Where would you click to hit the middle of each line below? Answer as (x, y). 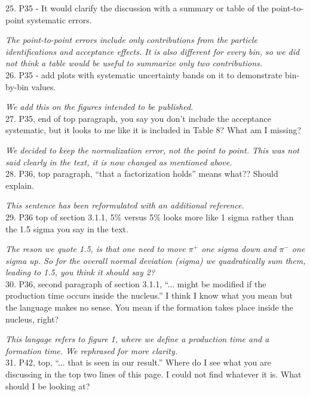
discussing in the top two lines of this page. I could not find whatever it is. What (154, 374)
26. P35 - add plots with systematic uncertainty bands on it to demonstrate (144, 74)
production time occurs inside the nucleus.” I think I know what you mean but (149, 295)
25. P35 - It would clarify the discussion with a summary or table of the (137, 8)
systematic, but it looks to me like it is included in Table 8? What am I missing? (154, 130)
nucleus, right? (32, 319)
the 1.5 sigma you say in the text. (67, 228)
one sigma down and (239, 249)
